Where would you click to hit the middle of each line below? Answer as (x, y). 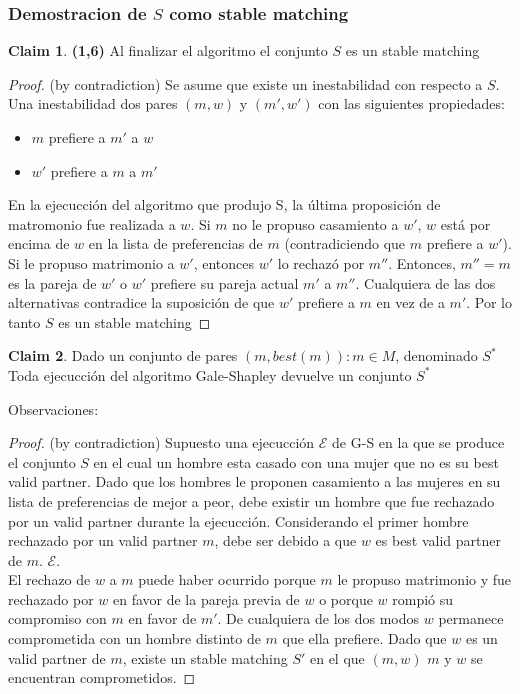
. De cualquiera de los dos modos (318, 618)
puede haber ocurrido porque (227, 579)
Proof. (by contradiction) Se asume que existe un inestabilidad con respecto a (245, 83)
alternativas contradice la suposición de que (141, 302)
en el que (337, 657)
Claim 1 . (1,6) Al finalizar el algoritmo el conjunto (168, 50)
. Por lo (489, 302)
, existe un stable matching (205, 657)
